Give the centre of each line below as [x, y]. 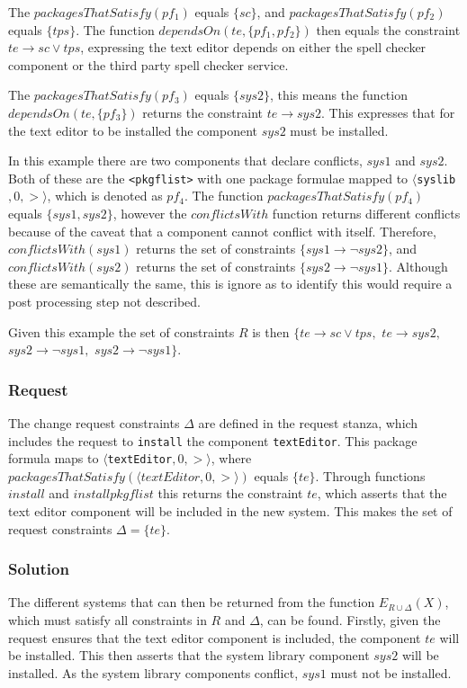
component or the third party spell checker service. [148, 64]
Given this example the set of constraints [121, 331]
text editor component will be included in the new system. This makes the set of [230, 511]
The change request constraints [94, 422]
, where [231, 458]
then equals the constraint [388, 29]
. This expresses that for [388, 112]
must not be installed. [391, 672]
